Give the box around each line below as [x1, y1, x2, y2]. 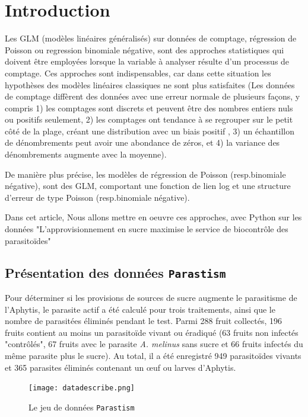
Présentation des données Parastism [5, 263, 226, 281]
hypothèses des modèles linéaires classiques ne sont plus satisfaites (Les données [5, 78, 295, 91]
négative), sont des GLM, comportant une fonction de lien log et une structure [5, 179, 291, 192]
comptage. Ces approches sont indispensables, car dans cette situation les [5, 66, 271, 79]
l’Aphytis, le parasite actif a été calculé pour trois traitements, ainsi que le [5, 303, 275, 315]
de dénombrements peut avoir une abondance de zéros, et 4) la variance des [5, 136, 280, 149]
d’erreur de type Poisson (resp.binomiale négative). [5, 191, 190, 203]
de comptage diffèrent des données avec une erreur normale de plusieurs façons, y [5, 90, 300, 102]
